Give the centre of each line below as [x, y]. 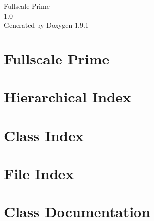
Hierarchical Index [67, 97]
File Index [39, 173]
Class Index [44, 135]
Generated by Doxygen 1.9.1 [46, 25]
